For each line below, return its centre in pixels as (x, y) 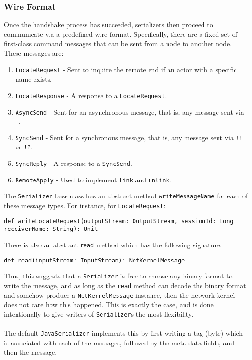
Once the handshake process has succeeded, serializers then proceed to (109, 25)
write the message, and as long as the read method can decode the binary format (125, 286)
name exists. (34, 79)
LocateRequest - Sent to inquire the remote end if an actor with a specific (126, 69)
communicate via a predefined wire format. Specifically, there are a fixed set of (121, 34)
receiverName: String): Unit (51, 229)
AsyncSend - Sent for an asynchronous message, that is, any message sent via (130, 111)
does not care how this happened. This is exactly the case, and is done (109, 304)
